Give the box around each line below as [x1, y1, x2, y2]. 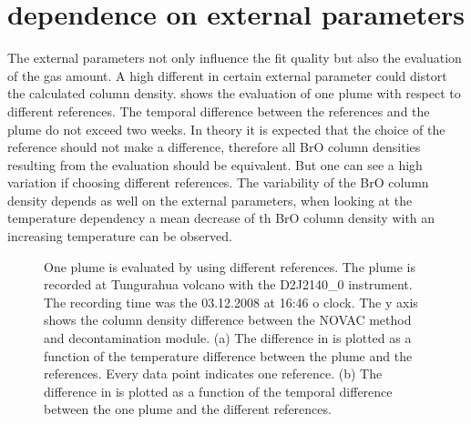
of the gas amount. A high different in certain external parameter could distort [7, 66, 447, 85]
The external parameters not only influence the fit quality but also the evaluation [7, 48, 462, 67]
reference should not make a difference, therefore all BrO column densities [7, 137, 421, 156]
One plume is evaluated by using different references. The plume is [44, 257, 415, 276]
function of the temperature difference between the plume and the [44, 346, 413, 365]
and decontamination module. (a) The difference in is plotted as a [44, 328, 412, 348]
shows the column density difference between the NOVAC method [44, 310, 412, 329]
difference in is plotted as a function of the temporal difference [44, 381, 393, 400]
